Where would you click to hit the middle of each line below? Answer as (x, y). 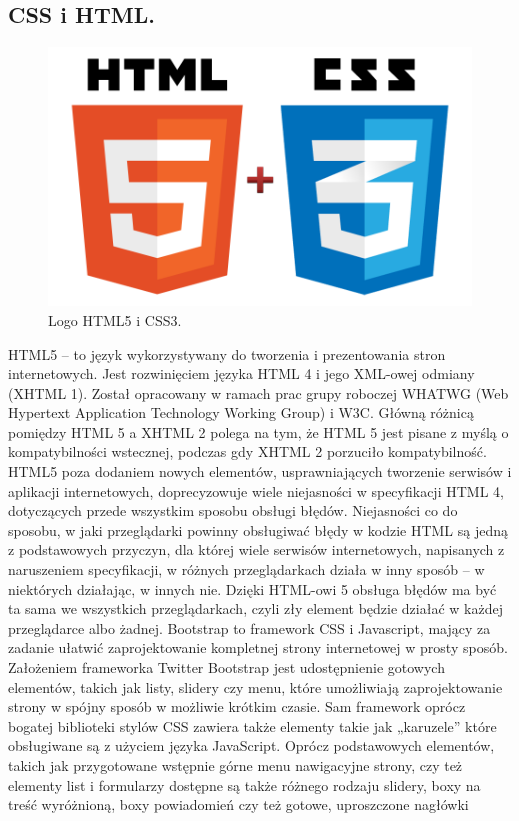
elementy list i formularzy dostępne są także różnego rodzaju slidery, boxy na (244, 784)
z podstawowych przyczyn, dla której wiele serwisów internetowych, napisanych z (256, 549)
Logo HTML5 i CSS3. (115, 319)
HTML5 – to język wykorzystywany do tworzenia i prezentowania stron (227, 353)
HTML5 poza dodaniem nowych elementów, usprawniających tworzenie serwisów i (260, 471)
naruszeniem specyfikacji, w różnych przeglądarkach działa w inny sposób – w (246, 569)
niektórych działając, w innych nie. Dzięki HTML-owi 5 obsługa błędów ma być (252, 588)
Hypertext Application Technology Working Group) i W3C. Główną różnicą (241, 412)
